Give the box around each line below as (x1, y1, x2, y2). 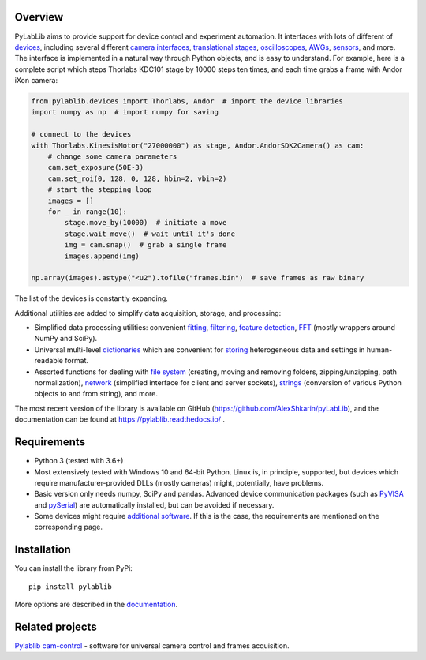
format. (64, 356, 89, 366)
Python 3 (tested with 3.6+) (34, 456, 124, 466)
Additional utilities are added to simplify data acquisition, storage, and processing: (14, 308, 282, 317)
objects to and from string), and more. (34, 389, 158, 399)
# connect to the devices (31, 130, 132, 139)
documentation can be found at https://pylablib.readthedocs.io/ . (14, 414, 225, 424)
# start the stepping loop (47, 186, 153, 194)
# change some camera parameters (47, 152, 177, 161)
